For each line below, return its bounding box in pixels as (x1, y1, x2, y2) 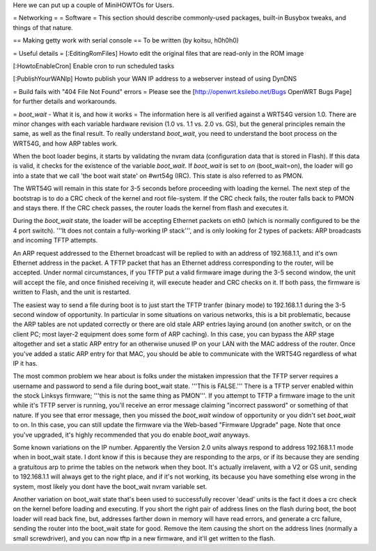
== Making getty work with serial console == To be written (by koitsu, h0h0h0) (13, 36, 240, 45)
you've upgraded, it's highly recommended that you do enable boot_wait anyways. (13, 430, 251, 439)
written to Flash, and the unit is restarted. (13, 288, 132, 296)
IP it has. (13, 359, 38, 367)
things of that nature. (13, 23, 73, 31)
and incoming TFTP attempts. (13, 236, 98, 245)
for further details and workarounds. (13, 98, 118, 106)
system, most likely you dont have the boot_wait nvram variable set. (13, 482, 207, 490)
